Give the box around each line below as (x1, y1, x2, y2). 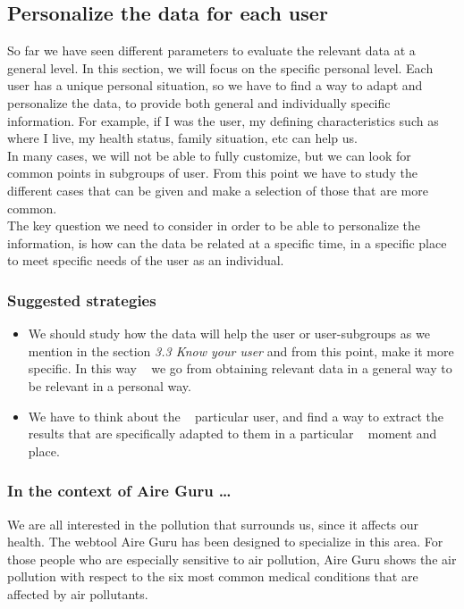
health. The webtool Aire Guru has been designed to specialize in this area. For (7, 532, 443, 551)
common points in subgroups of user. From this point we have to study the (7, 163, 418, 182)
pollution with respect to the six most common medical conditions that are (7, 567, 418, 586)
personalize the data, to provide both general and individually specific (7, 93, 391, 112)
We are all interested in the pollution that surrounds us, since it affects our (7, 514, 418, 533)
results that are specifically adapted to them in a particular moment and (28, 424, 437, 443)
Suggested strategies (7, 288, 156, 311)
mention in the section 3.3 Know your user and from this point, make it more (28, 341, 454, 360)
